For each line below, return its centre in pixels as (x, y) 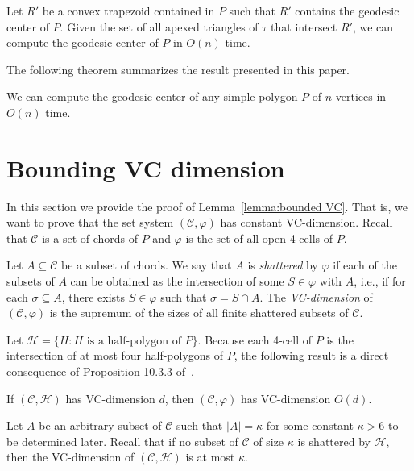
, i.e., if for (380, 281)
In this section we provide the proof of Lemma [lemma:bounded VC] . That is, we (207, 206)
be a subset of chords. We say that (147, 265)
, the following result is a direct (311, 355)
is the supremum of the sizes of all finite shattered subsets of (199, 313)
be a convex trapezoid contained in (128, 10)
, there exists (93, 296)
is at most (210, 457)
